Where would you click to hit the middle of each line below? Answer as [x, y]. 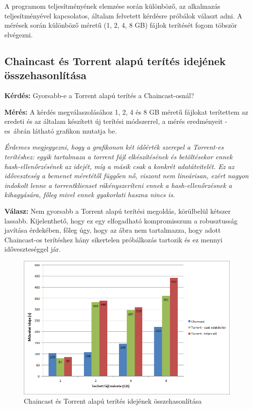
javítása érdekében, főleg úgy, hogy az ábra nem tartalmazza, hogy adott [113, 230]
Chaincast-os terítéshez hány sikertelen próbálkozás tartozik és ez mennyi [113, 239]
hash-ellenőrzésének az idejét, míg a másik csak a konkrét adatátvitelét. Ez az [119, 166]
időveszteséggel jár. [33, 249]
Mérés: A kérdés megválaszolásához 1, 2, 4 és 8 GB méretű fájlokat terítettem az [126, 111]
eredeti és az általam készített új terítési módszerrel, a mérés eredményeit [114, 121]
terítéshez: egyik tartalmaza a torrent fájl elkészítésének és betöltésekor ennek [118, 156]
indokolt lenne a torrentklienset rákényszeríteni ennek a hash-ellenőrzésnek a [118, 185]
